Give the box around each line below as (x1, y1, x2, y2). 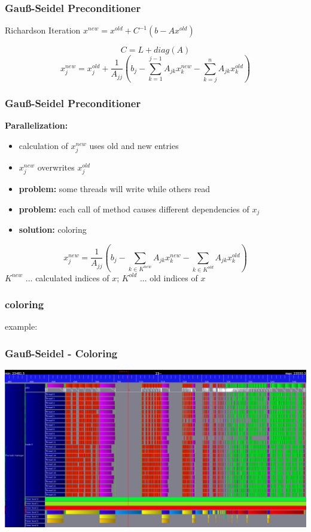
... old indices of (139, 271, 198, 284)
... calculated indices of (25, 271, 109, 284)
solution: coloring (19, 223, 87, 236)
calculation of (19, 139, 68, 151)
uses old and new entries (89, 139, 179, 151)
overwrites (37, 160, 75, 173)
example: (5, 320, 38, 333)
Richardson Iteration (5, 24, 81, 37)
